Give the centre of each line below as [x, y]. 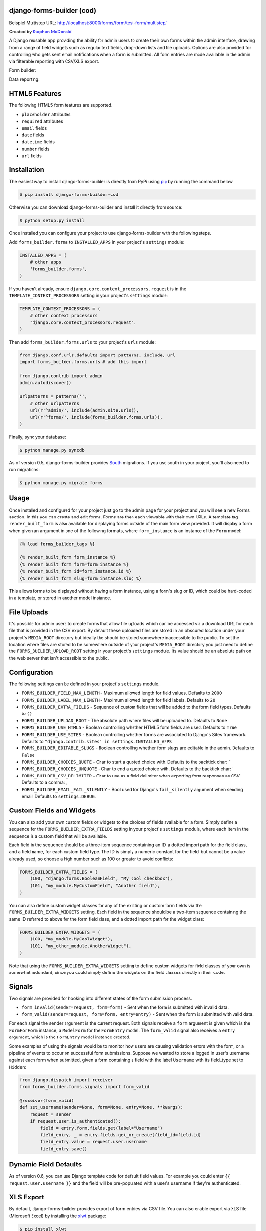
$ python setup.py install [52, 220]
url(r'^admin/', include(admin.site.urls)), [84, 410]
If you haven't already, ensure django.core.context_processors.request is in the [98, 289]
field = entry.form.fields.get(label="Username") [101, 1128]
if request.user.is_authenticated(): [75, 1121]
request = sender [51, 1114]
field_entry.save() [64, 1149]
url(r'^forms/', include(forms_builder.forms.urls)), [96, 417]
